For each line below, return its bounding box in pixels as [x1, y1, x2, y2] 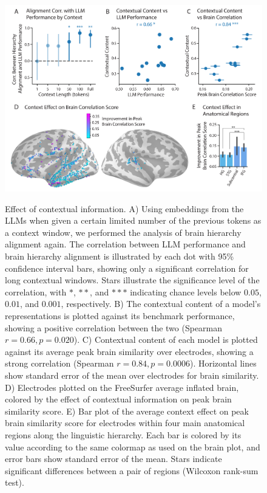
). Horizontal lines [189, 357, 257, 370]
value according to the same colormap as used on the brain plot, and [5, 440, 260, 453]
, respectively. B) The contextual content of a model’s [61, 297, 261, 310]
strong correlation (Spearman [5, 357, 114, 370]
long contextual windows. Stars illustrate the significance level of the [5, 274, 260, 286]
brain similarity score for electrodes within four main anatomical [5, 416, 245, 429]
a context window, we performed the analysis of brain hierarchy [5, 226, 242, 238]
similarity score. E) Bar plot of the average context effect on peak [5, 404, 249, 417]
